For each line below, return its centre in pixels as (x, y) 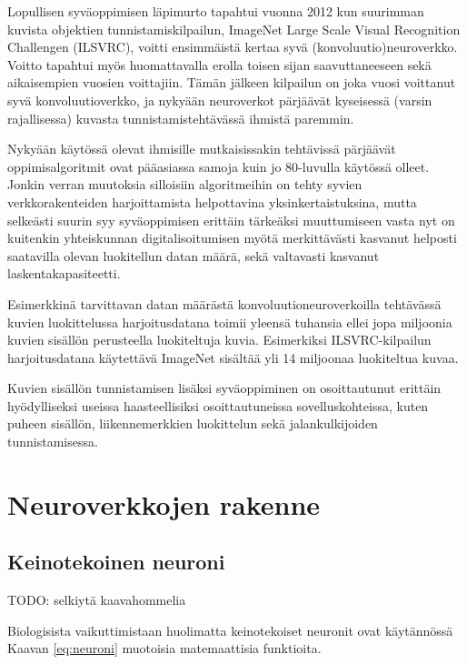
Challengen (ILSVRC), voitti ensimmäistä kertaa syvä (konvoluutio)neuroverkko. (233, 47)
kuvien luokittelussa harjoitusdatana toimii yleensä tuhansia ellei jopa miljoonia (230, 322)
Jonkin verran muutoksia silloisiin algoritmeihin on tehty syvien (185, 184)
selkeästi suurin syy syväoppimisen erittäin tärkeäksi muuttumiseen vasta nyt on (231, 220)
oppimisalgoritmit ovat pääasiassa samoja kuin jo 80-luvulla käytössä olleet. (219, 166)
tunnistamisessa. (53, 442)
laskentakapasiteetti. (64, 273)
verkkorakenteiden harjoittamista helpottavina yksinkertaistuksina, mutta (212, 201)
